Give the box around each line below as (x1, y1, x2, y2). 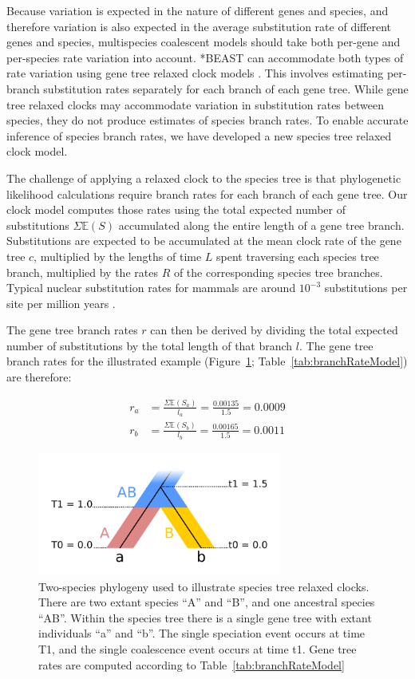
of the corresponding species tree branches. (173, 263, 383, 280)
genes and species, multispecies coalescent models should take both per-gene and (6, 34, 401, 50)
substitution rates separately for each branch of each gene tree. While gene (43, 80, 409, 97)
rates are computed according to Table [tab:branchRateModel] (38, 656, 345, 673)
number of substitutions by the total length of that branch (6, 337, 293, 353)
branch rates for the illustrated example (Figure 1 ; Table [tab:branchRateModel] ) (6, 353, 408, 369)
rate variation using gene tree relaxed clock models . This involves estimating (6, 65, 384, 81)
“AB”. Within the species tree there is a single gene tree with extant (38, 609, 372, 626)
